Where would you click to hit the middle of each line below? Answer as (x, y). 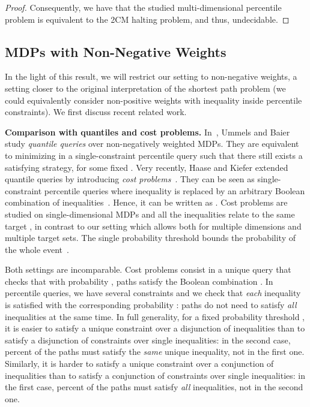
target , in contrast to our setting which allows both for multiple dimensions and (153, 226)
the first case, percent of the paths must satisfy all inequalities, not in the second (154, 387)
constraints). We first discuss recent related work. (96, 112)
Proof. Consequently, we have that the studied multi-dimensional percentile (143, 7)
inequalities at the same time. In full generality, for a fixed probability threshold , (155, 316)
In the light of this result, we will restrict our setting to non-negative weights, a (151, 76)
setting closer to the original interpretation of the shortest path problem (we (145, 88)
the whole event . (37, 249)
